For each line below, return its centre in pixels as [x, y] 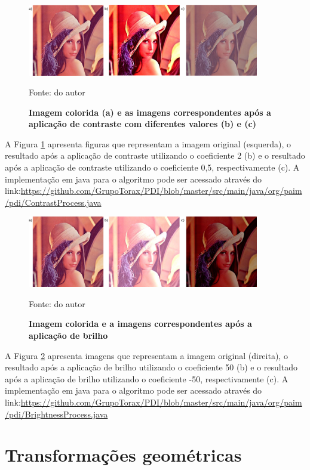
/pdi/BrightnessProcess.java [56, 414]
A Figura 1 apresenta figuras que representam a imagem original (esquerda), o [148, 143]
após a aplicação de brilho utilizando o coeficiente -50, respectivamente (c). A [147, 378]
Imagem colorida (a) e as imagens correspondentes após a [150, 112]
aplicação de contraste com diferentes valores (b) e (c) [142, 124]
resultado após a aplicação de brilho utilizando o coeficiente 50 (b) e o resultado [151, 367]
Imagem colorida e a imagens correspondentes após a [140, 324]
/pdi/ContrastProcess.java [53, 202]
